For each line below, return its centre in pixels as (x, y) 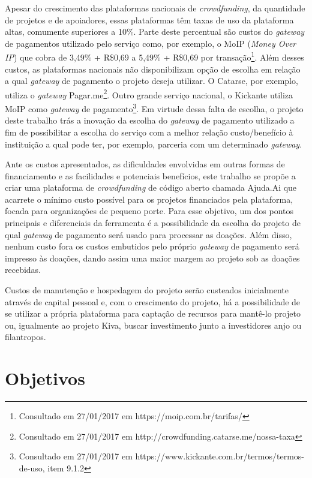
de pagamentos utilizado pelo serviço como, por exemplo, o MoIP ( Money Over (151, 43)
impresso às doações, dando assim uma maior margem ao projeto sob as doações (152, 258)
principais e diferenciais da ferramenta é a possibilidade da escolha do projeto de (153, 223)
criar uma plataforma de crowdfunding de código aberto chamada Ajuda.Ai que (151, 187)
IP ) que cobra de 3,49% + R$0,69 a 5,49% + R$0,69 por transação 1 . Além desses (154, 56)
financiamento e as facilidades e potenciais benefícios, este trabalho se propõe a (150, 175)
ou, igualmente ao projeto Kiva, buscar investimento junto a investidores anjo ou (153, 325)
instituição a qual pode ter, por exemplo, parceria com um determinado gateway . (154, 144)
